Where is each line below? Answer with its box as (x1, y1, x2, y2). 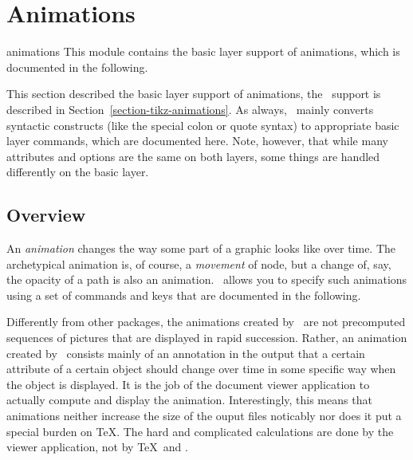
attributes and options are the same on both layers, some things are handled (6, 147, 380, 164)
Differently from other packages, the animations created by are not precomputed (6, 313, 406, 330)
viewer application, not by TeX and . (6, 438, 188, 455)
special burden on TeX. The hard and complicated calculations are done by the (6, 423, 394, 439)
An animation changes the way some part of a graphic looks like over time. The (6, 240, 396, 257)
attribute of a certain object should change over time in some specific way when (6, 360, 396, 377)
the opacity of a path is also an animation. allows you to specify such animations (6, 271, 407, 288)
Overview (6, 202, 86, 227)
